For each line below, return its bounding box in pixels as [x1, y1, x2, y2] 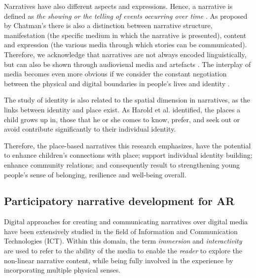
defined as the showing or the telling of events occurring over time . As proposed [4, 10, 248, 21]
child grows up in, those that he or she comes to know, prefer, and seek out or [4, 114, 240, 124]
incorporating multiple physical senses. [4, 265, 121, 275]
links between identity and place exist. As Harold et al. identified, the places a [4, 104, 241, 114]
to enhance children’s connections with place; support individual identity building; [4, 150, 253, 160]
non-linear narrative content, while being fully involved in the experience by [4, 255, 233, 265]
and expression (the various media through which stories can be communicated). [4, 39, 247, 50]
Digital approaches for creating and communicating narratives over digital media [4, 216, 248, 227]
